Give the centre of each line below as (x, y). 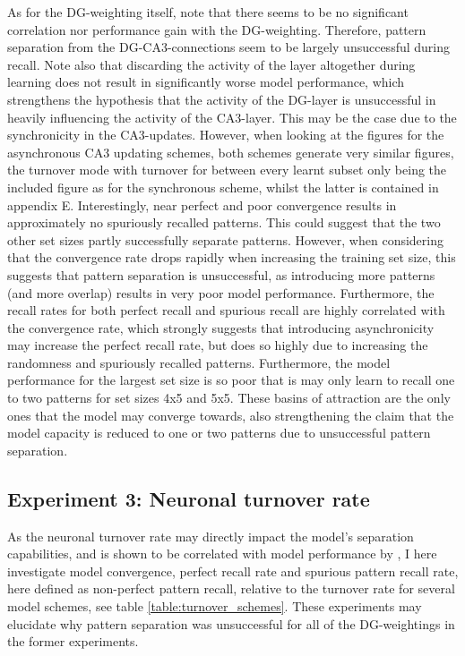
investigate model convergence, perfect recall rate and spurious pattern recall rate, (233, 571)
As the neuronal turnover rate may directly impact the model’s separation (211, 536)
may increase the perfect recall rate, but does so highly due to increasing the (218, 345)
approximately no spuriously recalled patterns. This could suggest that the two (224, 222)
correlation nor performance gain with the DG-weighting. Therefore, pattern (217, 29)
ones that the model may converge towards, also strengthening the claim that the (231, 415)
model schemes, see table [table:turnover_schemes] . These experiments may (215, 606)
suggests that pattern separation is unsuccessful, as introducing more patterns (221, 274)
